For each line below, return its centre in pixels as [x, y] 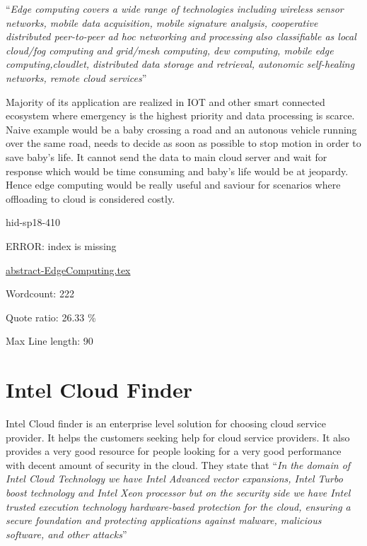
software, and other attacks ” [66, 534]
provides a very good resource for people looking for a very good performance [174, 451]
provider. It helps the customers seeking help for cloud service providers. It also [178, 437]
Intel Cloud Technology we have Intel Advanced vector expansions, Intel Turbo [174, 479]
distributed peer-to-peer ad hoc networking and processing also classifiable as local [181, 36]
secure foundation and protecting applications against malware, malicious [164, 520]
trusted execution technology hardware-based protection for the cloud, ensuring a [178, 506]
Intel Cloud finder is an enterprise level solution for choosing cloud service [166, 423]
